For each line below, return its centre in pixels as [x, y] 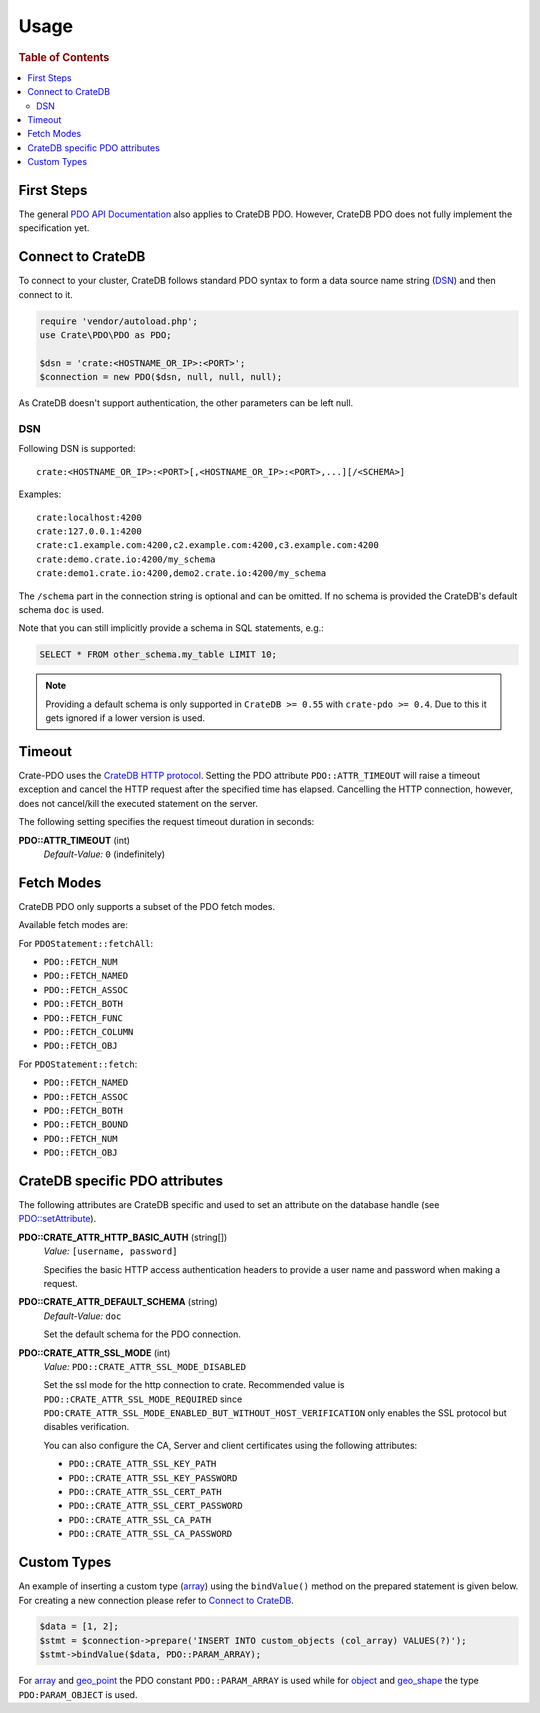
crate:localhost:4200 [89, 517]
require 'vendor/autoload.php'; [119, 321]
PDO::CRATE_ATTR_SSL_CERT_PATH [145, 1492]
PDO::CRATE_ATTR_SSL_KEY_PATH [142, 1464]
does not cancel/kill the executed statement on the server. [138, 803]
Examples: [40, 494]
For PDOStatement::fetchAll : [86, 943]
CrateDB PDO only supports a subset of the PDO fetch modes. [146, 906]
